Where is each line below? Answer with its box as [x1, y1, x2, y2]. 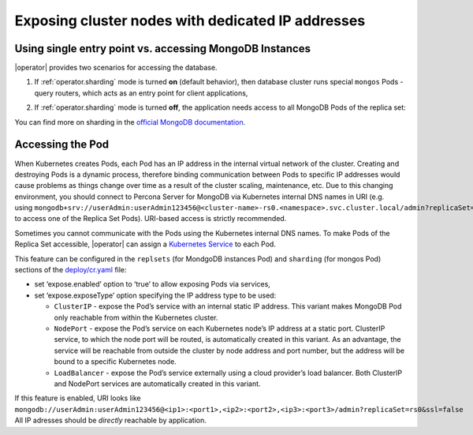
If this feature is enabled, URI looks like [14, 393, 141, 403]
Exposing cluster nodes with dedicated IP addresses [14, 12, 366, 29]
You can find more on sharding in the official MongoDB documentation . [14, 117, 246, 126]
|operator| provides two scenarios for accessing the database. [14, 63, 218, 73]
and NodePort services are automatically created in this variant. [54, 379, 261, 388]
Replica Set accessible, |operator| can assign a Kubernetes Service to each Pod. [14, 239, 276, 249]
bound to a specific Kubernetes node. [54, 357, 177, 366]
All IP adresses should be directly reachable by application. [14, 415, 207, 426]
